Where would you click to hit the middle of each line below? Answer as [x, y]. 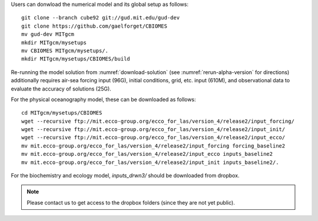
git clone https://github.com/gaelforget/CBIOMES [95, 26]
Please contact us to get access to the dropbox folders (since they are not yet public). [131, 202]
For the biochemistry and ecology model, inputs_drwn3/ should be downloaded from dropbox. [125, 176]
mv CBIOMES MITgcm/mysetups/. [65, 51]
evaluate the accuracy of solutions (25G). [61, 89]
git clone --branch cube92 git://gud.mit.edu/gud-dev [100, 18]
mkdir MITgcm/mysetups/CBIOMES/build [76, 59]
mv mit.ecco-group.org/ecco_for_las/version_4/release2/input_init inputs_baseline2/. [150, 162]
